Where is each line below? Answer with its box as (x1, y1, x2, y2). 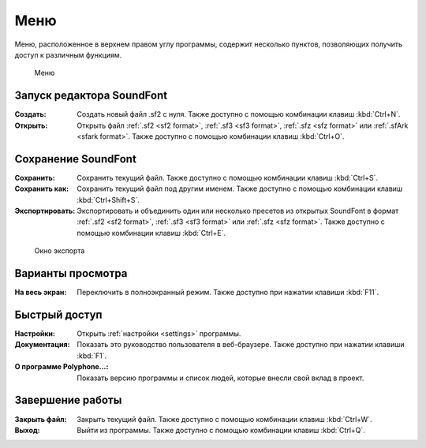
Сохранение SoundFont (14, 152, 137, 166)
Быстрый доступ (14, 308, 103, 321)
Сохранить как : (14, 184, 69, 193)
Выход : (14, 425, 40, 435)
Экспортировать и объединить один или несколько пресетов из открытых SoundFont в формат (77, 206, 399, 216)
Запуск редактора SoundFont (14, 89, 168, 103)
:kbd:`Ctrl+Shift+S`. (77, 195, 140, 204)
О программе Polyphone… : (14, 362, 109, 371)
